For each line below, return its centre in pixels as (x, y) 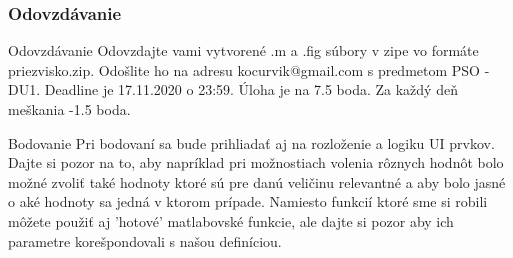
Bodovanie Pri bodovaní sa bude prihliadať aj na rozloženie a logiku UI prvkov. (251, 142)
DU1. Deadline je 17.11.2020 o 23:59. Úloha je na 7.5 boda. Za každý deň (233, 89)
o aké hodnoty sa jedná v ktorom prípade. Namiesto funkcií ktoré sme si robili (248, 201)
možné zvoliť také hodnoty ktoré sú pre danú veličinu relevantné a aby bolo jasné (257, 181)
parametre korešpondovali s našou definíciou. (145, 240)
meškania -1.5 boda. (69, 109)
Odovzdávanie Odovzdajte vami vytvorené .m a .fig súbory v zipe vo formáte (243, 50)
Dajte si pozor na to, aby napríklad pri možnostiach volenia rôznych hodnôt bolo (256, 162)
